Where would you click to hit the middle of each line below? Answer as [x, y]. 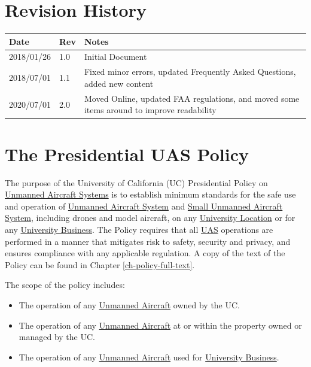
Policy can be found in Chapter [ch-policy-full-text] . [100, 264]
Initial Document [115, 57]
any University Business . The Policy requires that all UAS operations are [139, 229]
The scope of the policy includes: [65, 285]
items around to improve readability [150, 110]
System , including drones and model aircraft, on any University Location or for [150, 218]
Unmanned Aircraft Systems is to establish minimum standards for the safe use [150, 194]
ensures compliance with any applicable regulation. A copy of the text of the [145, 253]
